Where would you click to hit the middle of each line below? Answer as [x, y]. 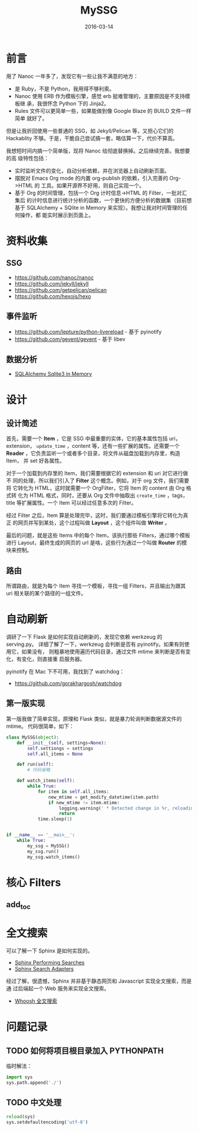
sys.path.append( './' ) [34, 1083]
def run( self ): [35, 765]
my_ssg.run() [43, 851]
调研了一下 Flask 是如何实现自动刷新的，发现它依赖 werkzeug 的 [84, 637]
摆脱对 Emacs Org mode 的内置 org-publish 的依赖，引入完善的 [91, 178]
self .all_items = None [55, 754]
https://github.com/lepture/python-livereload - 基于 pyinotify [88, 331]
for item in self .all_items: [73, 792]
